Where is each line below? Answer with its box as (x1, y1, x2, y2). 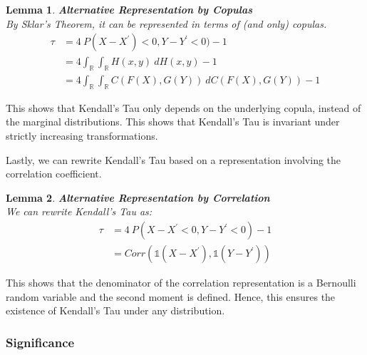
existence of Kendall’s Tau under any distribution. (6, 303, 225, 318)
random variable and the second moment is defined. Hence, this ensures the (6, 289, 336, 304)
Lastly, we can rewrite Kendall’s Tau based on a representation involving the (6, 152, 341, 167)
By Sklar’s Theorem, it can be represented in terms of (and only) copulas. (6, 16, 327, 31)
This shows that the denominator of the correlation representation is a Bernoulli (6, 275, 356, 290)
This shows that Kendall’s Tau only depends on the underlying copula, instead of (6, 100, 361, 115)
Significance (6, 333, 75, 351)
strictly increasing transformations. (6, 128, 158, 143)
